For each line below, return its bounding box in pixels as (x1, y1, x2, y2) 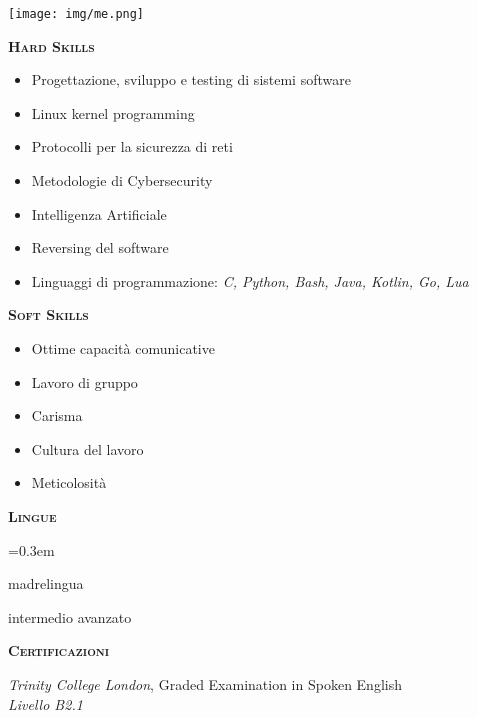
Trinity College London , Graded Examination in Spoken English (8, 673, 402, 694)
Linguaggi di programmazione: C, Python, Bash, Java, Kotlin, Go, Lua (31, 270, 469, 291)
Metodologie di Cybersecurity (31, 170, 213, 191)
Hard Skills (8, 35, 95, 56)
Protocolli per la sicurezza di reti (31, 136, 233, 157)
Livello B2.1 (8, 693, 83, 714)
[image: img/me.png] (8, 7, 145, 21)
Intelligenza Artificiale (31, 203, 167, 224)
